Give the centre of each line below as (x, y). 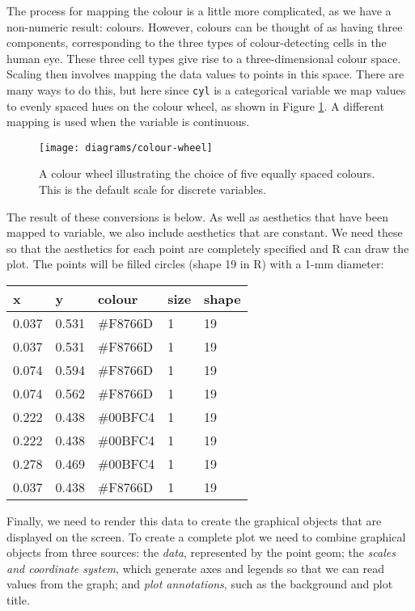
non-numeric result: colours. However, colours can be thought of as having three (205, 26)
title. (18, 600)
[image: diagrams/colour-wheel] (126, 147)
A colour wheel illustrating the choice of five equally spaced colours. (207, 173)
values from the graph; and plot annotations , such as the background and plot (200, 584)
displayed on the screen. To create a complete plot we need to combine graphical (206, 536)
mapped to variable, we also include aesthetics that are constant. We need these (205, 232)
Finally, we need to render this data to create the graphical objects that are (194, 521)
